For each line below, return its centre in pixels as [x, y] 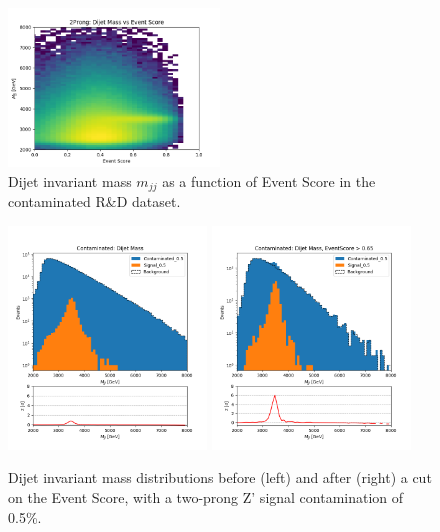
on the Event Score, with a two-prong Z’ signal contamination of [206, 497]
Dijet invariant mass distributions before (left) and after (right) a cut [220, 477]
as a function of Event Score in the [269, 180]
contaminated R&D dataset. [94, 201]
